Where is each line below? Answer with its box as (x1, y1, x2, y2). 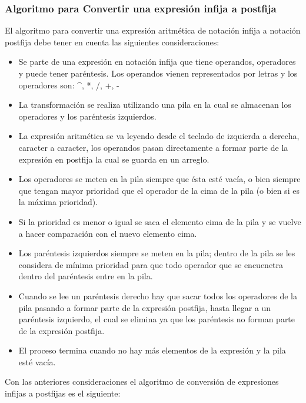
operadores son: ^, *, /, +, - (18, 78, 119, 91)
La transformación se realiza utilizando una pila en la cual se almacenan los (18, 98, 291, 111)
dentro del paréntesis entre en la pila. (18, 270, 153, 282)
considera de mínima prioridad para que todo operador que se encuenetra (18, 258, 284, 270)
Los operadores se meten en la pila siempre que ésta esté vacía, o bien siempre (18, 173, 301, 185)
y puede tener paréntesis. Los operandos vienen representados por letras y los (18, 67, 298, 79)
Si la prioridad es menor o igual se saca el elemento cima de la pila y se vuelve (18, 215, 301, 227)
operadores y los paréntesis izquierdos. (18, 110, 157, 122)
